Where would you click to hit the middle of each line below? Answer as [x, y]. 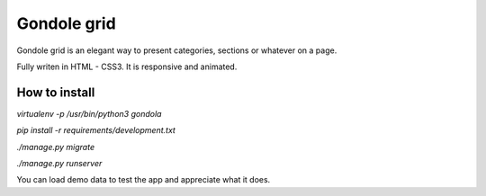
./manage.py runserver [59, 164]
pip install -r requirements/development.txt [96, 130]
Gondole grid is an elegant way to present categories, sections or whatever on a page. [177, 50]
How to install [56, 92]
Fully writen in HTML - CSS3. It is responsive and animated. [127, 67]
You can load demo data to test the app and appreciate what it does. [144, 180]
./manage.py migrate [55, 147]
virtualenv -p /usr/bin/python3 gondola [89, 113]
